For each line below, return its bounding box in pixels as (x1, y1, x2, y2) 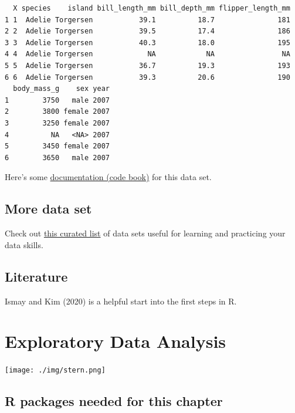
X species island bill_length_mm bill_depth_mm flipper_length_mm (13, 4, 290, 12)
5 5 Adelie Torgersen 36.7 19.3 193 (5, 61, 290, 70)
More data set (5, 199, 92, 218)
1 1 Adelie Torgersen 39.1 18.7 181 (5, 15, 290, 24)
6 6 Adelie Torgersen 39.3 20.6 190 (5, 73, 290, 82)
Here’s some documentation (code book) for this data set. (5, 171, 212, 183)
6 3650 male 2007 (5, 153, 110, 162)
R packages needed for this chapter (5, 392, 223, 410)
